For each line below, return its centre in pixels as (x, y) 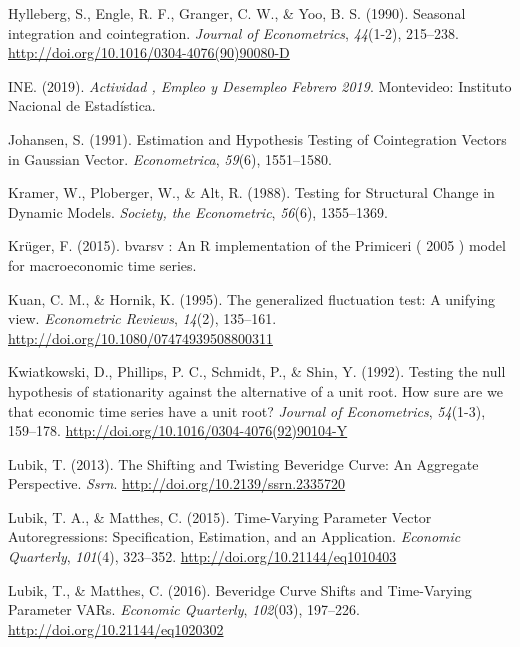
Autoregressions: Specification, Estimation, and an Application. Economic (234, 536)
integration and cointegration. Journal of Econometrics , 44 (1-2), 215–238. (233, 32)
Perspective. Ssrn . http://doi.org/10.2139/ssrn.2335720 (177, 483)
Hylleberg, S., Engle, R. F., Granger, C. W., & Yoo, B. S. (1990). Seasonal (237, 13)
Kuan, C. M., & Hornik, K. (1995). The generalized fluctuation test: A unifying (252, 298)
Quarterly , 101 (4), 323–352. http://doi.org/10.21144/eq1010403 (202, 556)
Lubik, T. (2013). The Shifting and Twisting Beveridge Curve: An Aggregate (243, 463)
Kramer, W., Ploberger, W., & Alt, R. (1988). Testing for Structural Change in (251, 192)
